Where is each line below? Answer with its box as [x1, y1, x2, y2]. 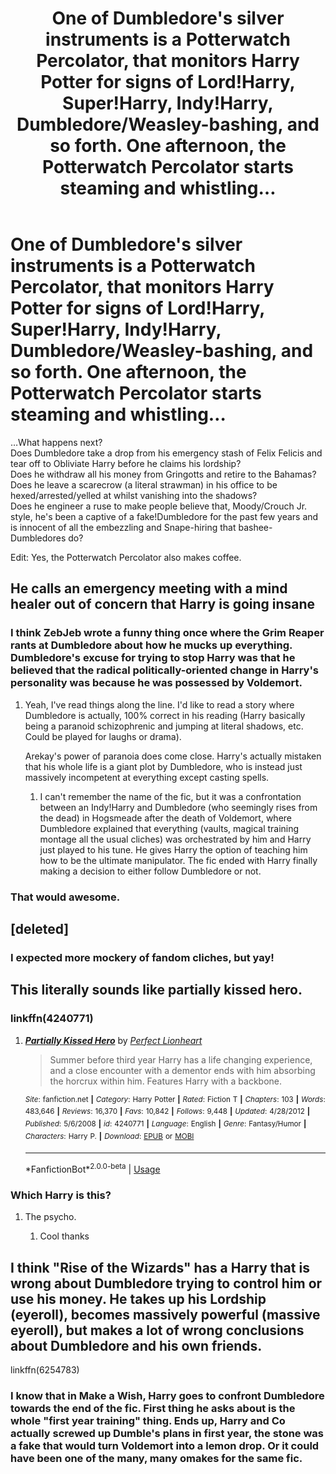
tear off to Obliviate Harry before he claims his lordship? [10, 457, 242, 469]
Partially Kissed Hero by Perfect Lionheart [24, 1034, 203, 1046]
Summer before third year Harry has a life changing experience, [49, 1053, 313, 1066]
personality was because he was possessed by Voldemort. [10, 676, 303, 690]
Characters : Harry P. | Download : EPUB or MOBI [24, 1131, 195, 1141]
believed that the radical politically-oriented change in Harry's [10, 663, 319, 677]
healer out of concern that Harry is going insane [10, 596, 316, 613]
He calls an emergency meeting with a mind [10, 580, 288, 597]
